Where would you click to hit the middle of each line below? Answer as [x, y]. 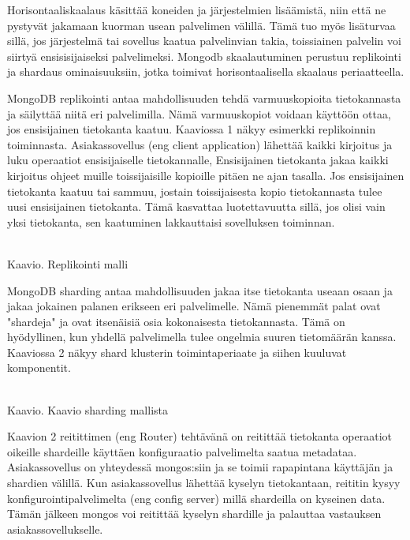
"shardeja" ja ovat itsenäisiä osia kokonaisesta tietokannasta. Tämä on [176, 321]
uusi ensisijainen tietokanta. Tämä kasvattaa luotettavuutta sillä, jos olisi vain [196, 206]
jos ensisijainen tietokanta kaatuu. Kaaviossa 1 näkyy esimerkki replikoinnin [192, 129]
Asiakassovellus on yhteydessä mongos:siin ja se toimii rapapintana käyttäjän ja [200, 467]
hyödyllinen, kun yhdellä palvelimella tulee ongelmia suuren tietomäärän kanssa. [202, 337]
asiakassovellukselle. [55, 529]
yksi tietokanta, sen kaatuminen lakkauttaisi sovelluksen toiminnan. [171, 221]
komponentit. [39, 367]
